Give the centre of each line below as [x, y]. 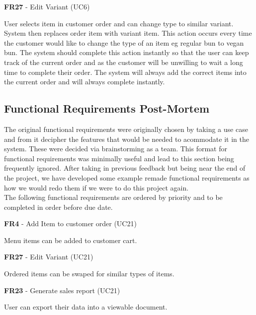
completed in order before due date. [58, 207]
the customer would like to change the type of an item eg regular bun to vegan [124, 42]
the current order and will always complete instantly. [85, 82]
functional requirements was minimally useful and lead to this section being [119, 158]
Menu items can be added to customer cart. [71, 240]
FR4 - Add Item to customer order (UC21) [70, 223]
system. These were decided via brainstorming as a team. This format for [116, 149]
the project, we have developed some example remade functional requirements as [127, 177]
